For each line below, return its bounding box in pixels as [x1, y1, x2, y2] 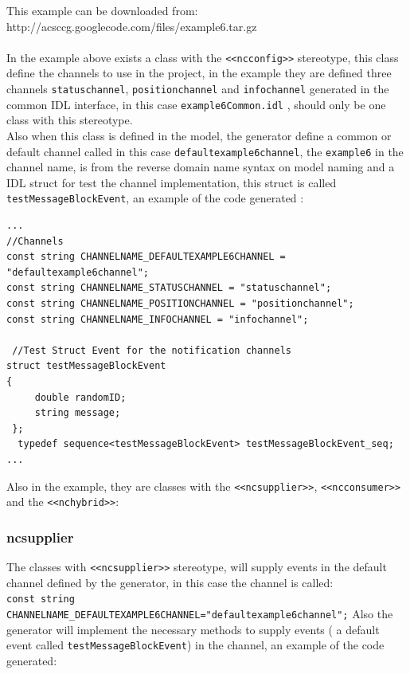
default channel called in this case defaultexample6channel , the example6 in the [6, 143, 404, 159]
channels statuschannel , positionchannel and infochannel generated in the [6, 80, 389, 97]
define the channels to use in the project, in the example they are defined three [6, 65, 392, 81]
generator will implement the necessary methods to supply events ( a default [6, 621, 380, 637]
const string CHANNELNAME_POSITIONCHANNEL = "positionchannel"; [6, 298, 354, 309]
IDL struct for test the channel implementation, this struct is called [6, 174, 337, 190]
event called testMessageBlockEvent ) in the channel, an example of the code [6, 637, 385, 653]
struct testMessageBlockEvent [6, 360, 166, 372]
